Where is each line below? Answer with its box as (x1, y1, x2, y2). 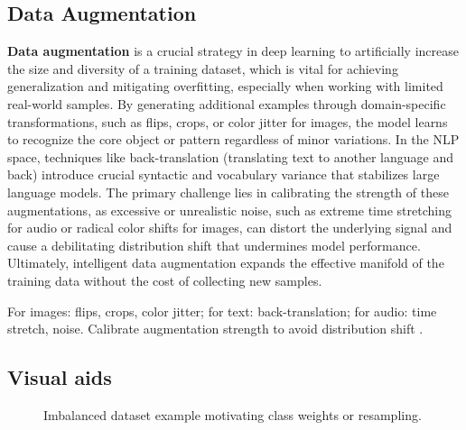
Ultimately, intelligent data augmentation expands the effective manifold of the (7, 253, 444, 272)
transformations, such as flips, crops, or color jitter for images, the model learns (7, 112, 448, 131)
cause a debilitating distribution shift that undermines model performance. (7, 235, 421, 254)
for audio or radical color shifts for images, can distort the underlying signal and (7, 218, 452, 237)
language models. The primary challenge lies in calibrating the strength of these (7, 182, 449, 201)
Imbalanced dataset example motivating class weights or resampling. (43, 405, 422, 424)
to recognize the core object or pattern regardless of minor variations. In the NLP (7, 130, 460, 149)
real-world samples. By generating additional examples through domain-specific (7, 94, 446, 113)
